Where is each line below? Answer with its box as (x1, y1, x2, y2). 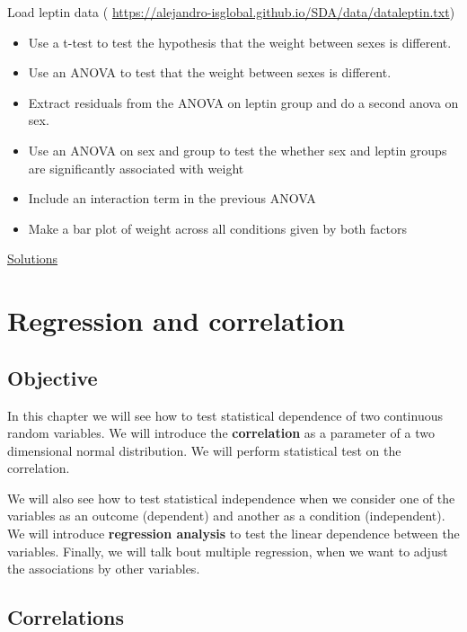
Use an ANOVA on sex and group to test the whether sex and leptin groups (28, 140, 447, 159)
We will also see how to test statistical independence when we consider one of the (7, 488, 455, 507)
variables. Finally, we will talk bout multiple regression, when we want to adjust (7, 541, 448, 560)
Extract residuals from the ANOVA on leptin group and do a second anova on (28, 93, 459, 111)
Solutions (7, 249, 58, 268)
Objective (7, 363, 98, 391)
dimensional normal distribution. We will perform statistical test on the (7, 441, 401, 459)
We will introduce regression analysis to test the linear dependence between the (7, 524, 460, 543)
